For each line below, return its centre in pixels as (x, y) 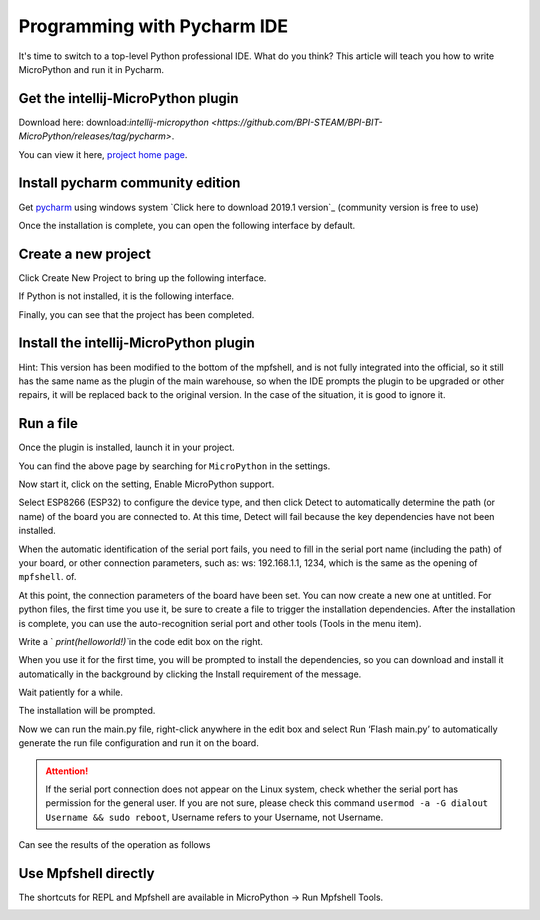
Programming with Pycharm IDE (153, 26)
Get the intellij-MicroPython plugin (128, 98)
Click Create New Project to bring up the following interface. (142, 277)
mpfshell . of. (47, 577)
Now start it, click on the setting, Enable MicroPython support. (146, 484)
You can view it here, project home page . (103, 154)
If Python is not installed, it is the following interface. (126, 296)
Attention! (67, 771)
